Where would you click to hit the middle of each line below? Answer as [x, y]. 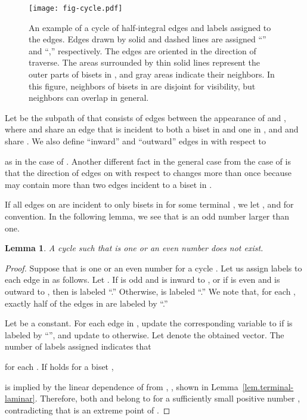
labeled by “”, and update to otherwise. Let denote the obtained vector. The [145, 334]
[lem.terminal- [268, 386]
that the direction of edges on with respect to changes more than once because [148, 173]
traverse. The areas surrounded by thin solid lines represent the [145, 62]
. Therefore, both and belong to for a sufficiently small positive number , [168, 398]
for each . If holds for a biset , [59, 366]
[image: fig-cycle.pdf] [76, 8]
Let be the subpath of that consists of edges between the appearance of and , [145, 117]
